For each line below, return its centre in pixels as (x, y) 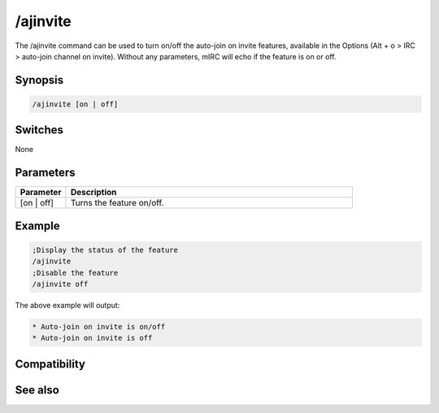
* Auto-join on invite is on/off (99, 327)
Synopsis (39, 80)
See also (37, 390)
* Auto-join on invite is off (92, 338)
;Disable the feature (75, 273)
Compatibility (50, 364)
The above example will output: (67, 306)
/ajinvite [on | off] (75, 104)
